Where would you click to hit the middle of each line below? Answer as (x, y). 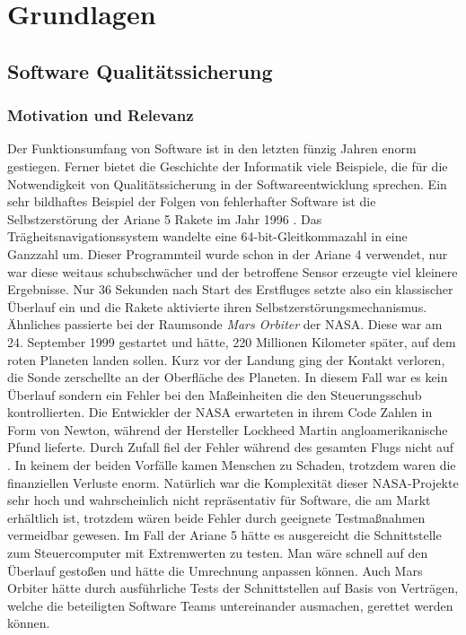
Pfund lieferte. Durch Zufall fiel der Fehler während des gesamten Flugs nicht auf (231, 447)
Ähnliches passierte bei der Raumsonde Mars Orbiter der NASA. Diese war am (225, 324)
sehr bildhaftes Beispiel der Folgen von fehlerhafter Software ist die (192, 201)
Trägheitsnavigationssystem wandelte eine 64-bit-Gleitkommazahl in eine (207, 236)
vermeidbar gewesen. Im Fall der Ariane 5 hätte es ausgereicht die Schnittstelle (224, 535)
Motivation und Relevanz (101, 115)
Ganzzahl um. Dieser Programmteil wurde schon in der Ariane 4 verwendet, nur (228, 253)
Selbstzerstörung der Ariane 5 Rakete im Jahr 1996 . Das (165, 218)
